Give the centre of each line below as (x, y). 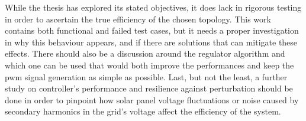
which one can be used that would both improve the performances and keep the (149, 65)
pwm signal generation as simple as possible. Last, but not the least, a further (146, 76)
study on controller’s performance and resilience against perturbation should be (149, 88)
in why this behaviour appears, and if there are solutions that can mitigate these (151, 42)
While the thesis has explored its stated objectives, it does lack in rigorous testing (153, 7)
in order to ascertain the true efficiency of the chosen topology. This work (138, 19)
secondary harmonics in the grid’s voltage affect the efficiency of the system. (143, 111)
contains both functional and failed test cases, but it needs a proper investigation (152, 30)
